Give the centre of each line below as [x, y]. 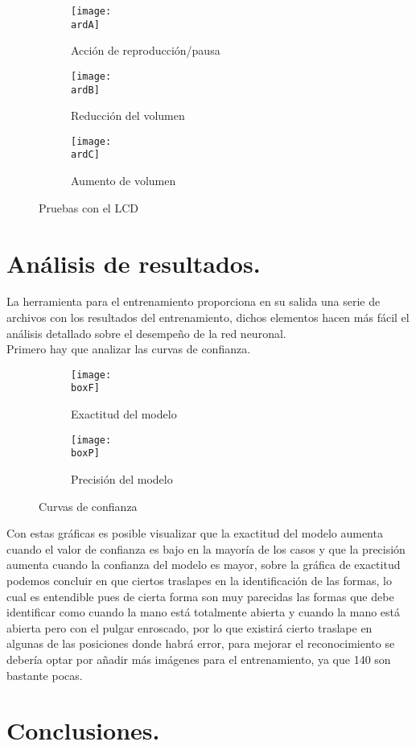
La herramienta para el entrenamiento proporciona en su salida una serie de [194, 301]
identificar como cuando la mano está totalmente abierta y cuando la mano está [204, 612]
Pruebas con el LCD [89, 207]
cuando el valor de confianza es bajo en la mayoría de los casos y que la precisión [206, 548]
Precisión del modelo [122, 479]
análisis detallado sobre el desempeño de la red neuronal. [146, 333]
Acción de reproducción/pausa [146, 50]
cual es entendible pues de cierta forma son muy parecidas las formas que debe [200, 596]
